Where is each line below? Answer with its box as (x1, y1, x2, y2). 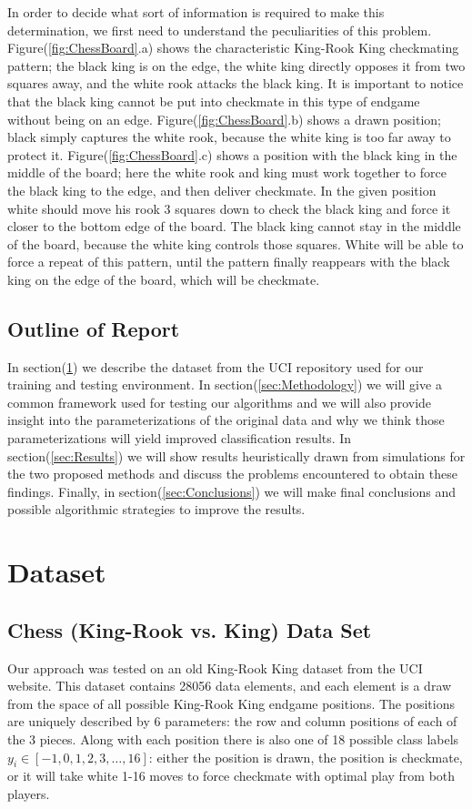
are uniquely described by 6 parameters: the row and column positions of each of (7, 712, 457, 731)
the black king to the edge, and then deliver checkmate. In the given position (7, 180, 437, 199)
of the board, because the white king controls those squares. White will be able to (7, 234, 464, 253)
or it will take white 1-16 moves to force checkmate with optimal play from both (7, 766, 456, 785)
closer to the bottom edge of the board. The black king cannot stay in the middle (7, 217, 461, 236)
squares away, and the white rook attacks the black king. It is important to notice (7, 74, 464, 93)
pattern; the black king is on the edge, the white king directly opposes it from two (7, 56, 466, 75)
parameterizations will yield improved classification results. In (7, 429, 352, 448)
